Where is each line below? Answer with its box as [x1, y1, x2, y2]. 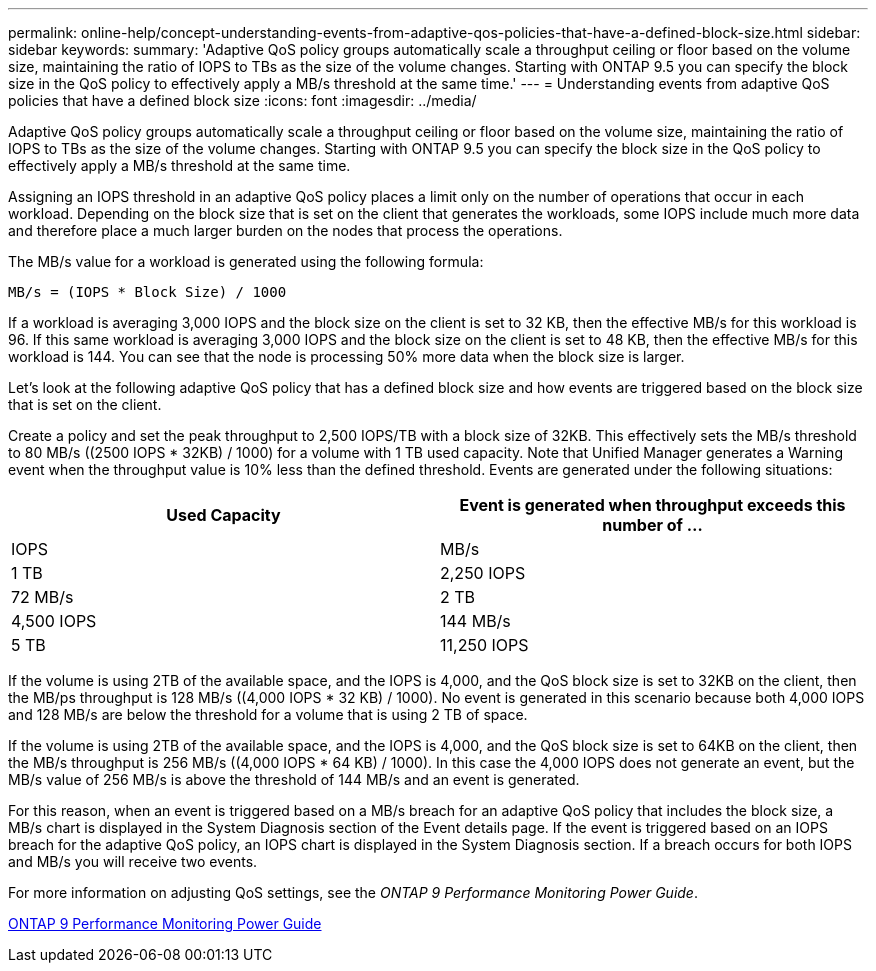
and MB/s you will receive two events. [8, 853, 258, 870]
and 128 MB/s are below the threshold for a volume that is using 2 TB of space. [8, 706, 528, 723]
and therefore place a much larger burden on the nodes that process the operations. [8, 222, 563, 239]
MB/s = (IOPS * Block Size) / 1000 [8, 284, 287, 300]
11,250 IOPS [440, 635, 529, 655]
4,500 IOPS [11, 611, 97, 631]
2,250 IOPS [440, 563, 526, 583]
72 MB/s [11, 587, 74, 607]
